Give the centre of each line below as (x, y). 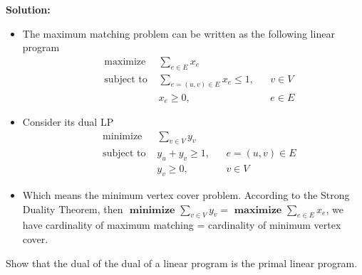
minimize (123, 136)
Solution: (28, 9)
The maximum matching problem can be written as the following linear (179, 33)
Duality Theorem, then (73, 209)
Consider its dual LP (68, 121)
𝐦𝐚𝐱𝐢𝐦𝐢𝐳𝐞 (258, 210)
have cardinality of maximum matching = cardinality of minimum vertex (182, 225)
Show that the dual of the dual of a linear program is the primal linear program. (182, 263)
